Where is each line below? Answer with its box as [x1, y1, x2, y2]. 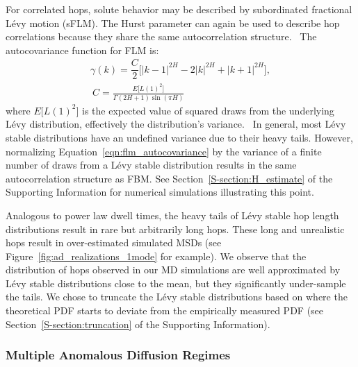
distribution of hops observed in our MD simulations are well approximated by [6, 262, 341, 277]
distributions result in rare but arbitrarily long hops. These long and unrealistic [6, 221, 345, 236]
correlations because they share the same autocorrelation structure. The [6, 29, 317, 44]
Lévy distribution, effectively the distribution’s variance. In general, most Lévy [6, 117, 346, 131]
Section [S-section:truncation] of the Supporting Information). [6, 316, 270, 331]
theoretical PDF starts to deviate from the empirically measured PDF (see [6, 303, 324, 318]
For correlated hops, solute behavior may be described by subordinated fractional [6, 2, 352, 16]
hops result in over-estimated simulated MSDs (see [6, 235, 222, 250]
